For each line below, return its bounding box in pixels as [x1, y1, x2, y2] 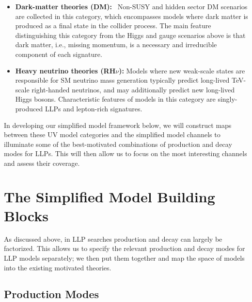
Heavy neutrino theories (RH [15, 65, 116, 75]
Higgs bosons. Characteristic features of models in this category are [15, 94, 216, 104]
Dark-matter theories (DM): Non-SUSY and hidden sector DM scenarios [15, 1, 248, 11]
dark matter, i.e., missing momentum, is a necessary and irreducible [15, 39, 217, 50]
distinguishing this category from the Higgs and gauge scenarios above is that [15, 30, 246, 40]
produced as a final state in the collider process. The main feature [15, 20, 211, 31]
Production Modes [4, 286, 99, 301]
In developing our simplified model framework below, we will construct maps [4, 120, 232, 130]
